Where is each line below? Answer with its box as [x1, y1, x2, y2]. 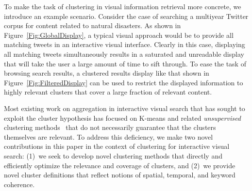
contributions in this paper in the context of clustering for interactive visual [4, 141, 230, 151]
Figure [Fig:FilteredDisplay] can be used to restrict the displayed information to [4, 77, 243, 87]
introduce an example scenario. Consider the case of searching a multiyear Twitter [4, 11, 249, 21]
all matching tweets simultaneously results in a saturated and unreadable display [4, 48, 244, 59]
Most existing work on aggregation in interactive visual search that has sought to [4, 103, 245, 113]
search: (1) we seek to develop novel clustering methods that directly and [4, 150, 222, 160]
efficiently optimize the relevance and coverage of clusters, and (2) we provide [4, 160, 235, 170]
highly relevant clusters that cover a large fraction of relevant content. [4, 87, 212, 97]
